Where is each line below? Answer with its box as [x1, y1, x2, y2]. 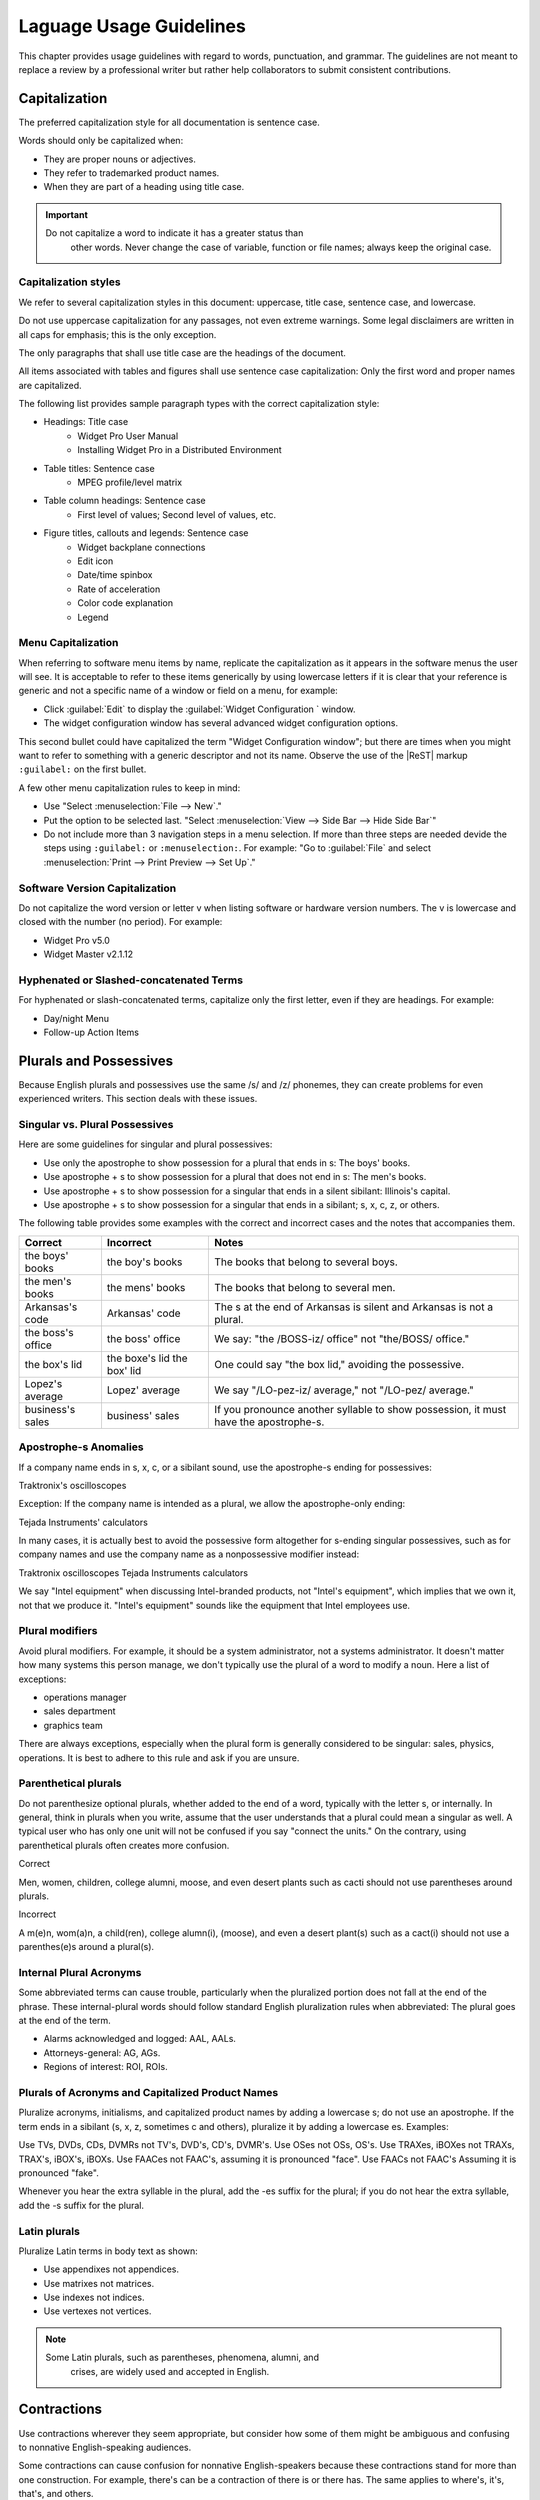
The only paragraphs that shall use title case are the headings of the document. [18, 346, 347, 359]
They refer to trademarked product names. [43, 167, 220, 179]
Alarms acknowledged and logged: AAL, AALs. [43, 2033, 237, 2045]
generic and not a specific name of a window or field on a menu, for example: [18, 685, 339, 697]
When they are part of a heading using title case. [43, 181, 245, 193]
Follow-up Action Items [43, 1026, 140, 1038]
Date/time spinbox [77, 569, 153, 581]
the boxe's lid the [106, 1351, 189, 1365]
